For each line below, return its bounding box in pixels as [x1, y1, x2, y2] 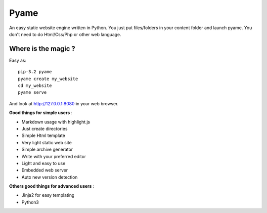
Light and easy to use [21, 160, 66, 166]
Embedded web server [21, 167, 68, 173]
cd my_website [18, 83, 52, 88]
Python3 [21, 199, 39, 205]
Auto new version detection [21, 174, 78, 180]
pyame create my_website [18, 76, 78, 82]
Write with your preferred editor [21, 153, 86, 159]
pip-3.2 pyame [18, 69, 52, 75]
